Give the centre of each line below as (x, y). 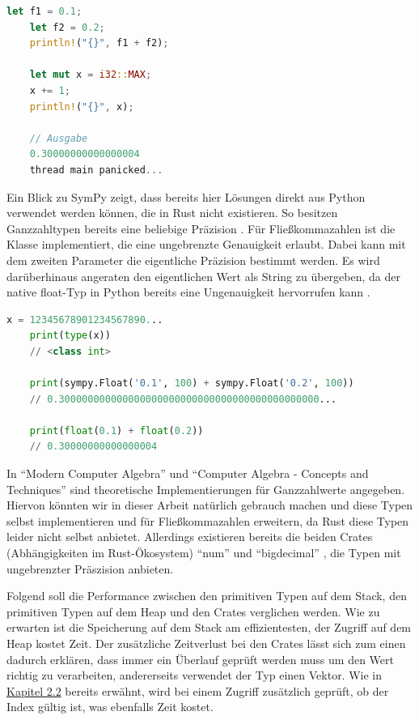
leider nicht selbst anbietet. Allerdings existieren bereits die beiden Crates (190, 537)
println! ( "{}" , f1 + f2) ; (99, 43)
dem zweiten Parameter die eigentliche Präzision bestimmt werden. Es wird (193, 260)
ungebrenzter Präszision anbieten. (90, 568)
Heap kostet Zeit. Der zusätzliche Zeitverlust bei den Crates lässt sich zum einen (206, 643)
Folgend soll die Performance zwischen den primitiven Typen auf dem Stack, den (207, 596)
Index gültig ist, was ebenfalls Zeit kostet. (110, 707)
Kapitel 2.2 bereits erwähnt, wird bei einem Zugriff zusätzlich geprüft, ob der (198, 690)
